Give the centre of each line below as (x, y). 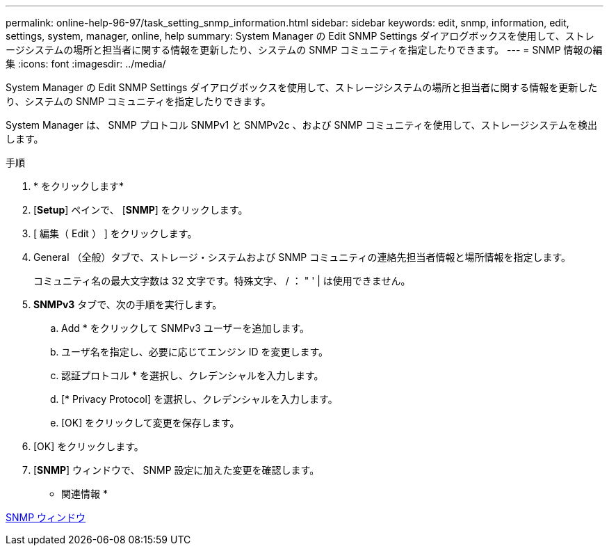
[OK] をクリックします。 (89, 446)
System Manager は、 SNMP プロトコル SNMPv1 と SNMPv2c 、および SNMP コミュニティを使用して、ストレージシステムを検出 (301, 125)
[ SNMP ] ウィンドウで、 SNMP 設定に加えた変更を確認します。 (177, 470)
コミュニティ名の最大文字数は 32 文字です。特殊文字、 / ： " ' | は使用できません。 (222, 281)
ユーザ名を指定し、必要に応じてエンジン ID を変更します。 (195, 352)
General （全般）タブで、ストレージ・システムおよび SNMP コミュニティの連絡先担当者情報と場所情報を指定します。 (302, 257)
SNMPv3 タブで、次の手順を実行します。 (128, 304)
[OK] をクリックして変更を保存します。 (151, 423)
